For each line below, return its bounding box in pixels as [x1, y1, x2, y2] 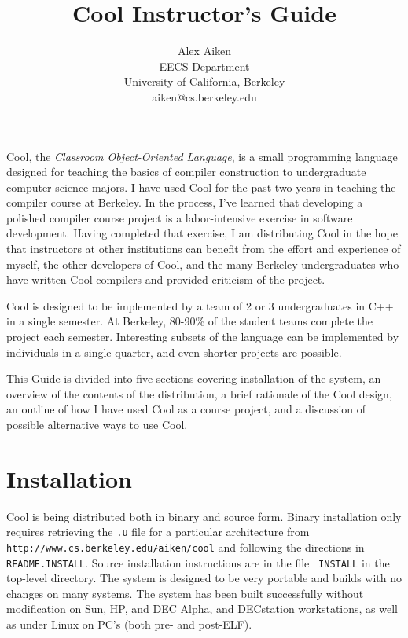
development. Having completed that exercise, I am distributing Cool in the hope [6, 225, 399, 241]
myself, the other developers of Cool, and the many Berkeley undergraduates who [6, 255, 399, 272]
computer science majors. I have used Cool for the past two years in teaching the [6, 178, 396, 195]
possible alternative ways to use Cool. [6, 416, 188, 432]
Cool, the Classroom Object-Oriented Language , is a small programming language [6, 148, 398, 164]
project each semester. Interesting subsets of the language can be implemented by [6, 328, 399, 345]
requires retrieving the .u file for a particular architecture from [6, 523, 310, 540]
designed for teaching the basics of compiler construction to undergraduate [6, 163, 366, 180]
